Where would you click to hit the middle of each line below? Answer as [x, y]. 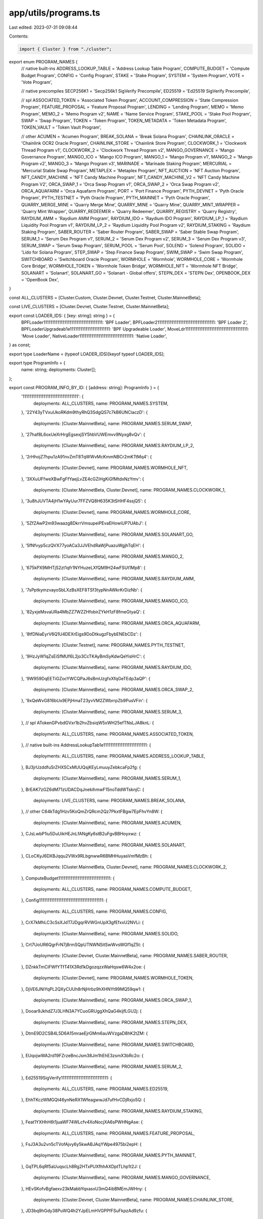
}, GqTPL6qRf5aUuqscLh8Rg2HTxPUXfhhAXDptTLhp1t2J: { [81, 1166]
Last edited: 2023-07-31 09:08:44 [43, 27]
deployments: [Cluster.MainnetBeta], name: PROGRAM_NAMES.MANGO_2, [109, 556]
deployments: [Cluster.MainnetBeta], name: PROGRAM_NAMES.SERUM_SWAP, [113, 423]
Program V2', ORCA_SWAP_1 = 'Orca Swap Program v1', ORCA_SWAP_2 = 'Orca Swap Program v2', [121, 184]
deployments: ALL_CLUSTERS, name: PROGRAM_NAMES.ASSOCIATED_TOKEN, [114, 734]
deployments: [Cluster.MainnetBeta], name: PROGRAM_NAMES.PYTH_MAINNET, [115, 1155]
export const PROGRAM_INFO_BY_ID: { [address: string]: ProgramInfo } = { [84, 388]
